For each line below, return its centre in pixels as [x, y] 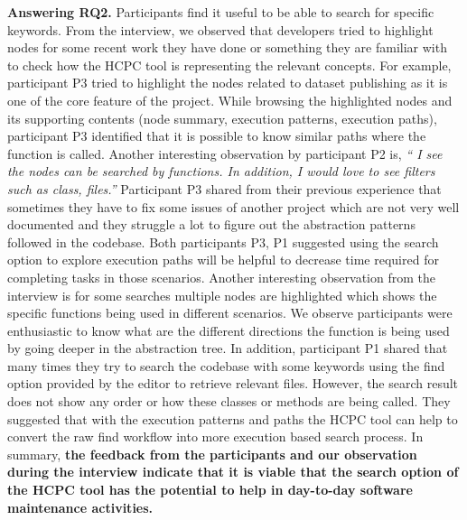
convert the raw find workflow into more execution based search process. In [215, 436]
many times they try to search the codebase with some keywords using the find [226, 365]
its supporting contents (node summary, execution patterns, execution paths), [222, 118]
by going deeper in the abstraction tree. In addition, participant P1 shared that [228, 348]
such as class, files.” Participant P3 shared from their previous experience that [224, 188]
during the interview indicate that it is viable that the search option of [233, 472]
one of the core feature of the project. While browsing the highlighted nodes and [230, 100]
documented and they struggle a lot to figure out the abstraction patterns [211, 224]
